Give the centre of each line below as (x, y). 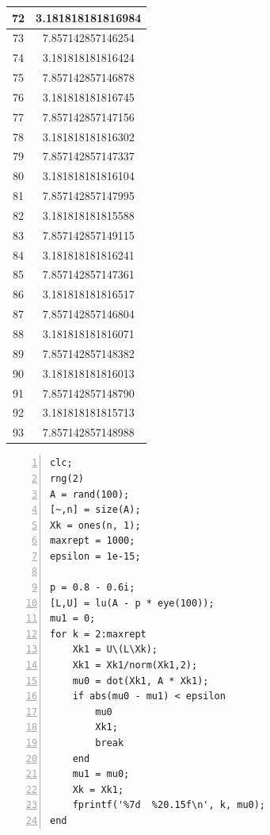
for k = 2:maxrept (98, 634)
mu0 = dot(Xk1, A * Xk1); (141, 681)
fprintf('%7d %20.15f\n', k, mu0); (169, 805)
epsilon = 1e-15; (95, 556)
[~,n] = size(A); (95, 510)
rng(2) (67, 478)
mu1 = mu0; (101, 774)
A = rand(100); (90, 494)
